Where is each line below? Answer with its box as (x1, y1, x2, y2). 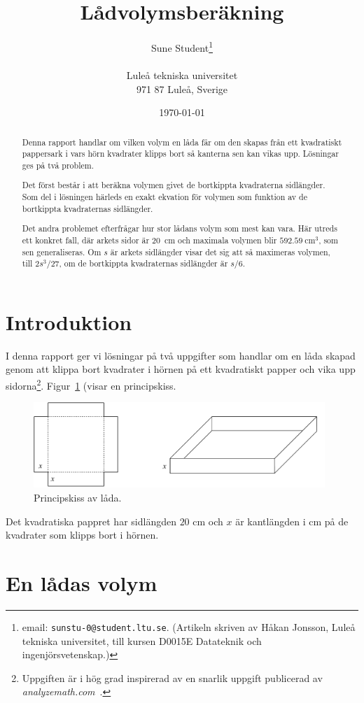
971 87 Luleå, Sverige (136, 81, 228, 96)
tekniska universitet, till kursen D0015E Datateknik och (22, 633, 262, 648)
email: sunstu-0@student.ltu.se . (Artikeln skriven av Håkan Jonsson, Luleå (22, 619, 356, 634)
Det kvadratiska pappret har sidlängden (6, 513, 176, 528)
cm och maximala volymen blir (164, 234, 277, 246)
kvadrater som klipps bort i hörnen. (6, 527, 159, 542)
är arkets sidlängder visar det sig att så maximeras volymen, (110, 246, 330, 257)
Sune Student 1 (151, 38, 213, 55)
